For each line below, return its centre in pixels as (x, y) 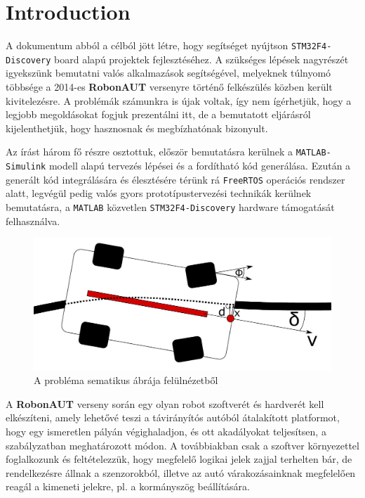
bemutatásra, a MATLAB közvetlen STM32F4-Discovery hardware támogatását (170, 206)
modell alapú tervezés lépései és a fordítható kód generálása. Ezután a (200, 166)
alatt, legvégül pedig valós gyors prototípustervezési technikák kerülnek (159, 193)
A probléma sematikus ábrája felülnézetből (126, 380)
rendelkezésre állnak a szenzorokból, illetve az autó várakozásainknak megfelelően (181, 472)
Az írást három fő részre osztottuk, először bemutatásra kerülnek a (149, 152)
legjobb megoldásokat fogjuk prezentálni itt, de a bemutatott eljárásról (158, 114)
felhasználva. (33, 221)
